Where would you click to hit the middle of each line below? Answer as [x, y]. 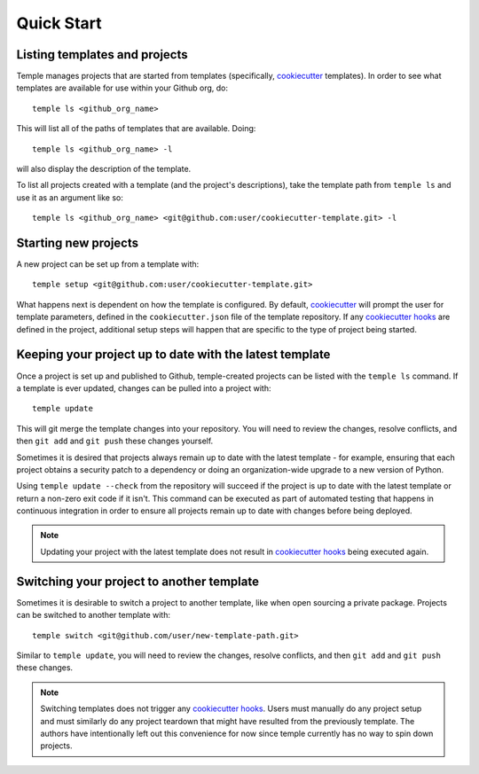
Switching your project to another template [137, 581]
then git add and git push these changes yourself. [115, 441]
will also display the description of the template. [104, 169]
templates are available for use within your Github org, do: [122, 88]
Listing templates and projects [102, 55]
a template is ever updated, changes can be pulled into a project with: [144, 388]
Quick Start [59, 23]
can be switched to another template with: [94, 615]
